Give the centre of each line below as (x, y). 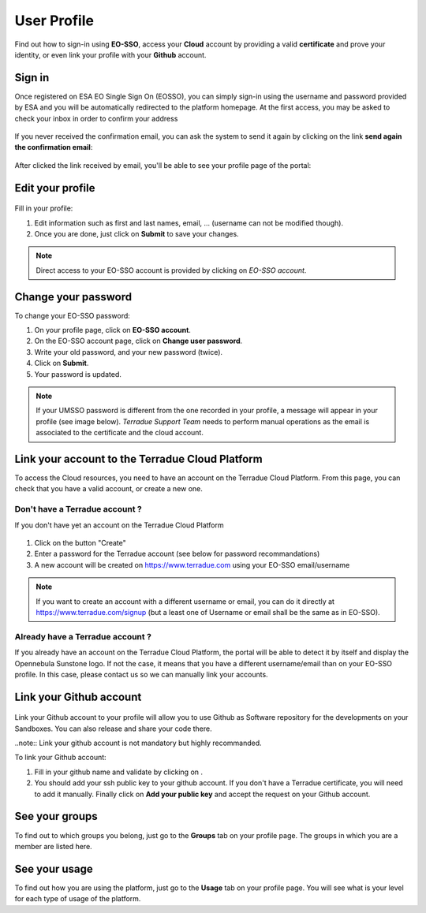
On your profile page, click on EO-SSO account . (112, 330)
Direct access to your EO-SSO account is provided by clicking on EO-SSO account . (171, 270)
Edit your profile (55, 188)
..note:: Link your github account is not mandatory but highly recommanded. (138, 743)
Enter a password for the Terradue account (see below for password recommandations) (177, 554)
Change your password (73, 297)
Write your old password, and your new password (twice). (129, 352)
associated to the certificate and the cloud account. (120, 433)
